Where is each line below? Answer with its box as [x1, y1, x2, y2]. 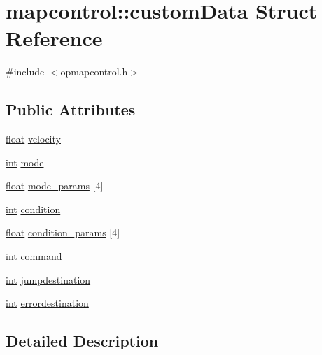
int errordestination [6, 296, 89, 310]
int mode [6, 154, 44, 169]
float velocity [6, 131, 61, 146]
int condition [6, 201, 61, 216]
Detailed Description [6, 330, 159, 352]
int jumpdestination [6, 272, 91, 287]
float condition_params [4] [6, 225, 120, 240]
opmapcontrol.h [60, 64, 128, 79]
